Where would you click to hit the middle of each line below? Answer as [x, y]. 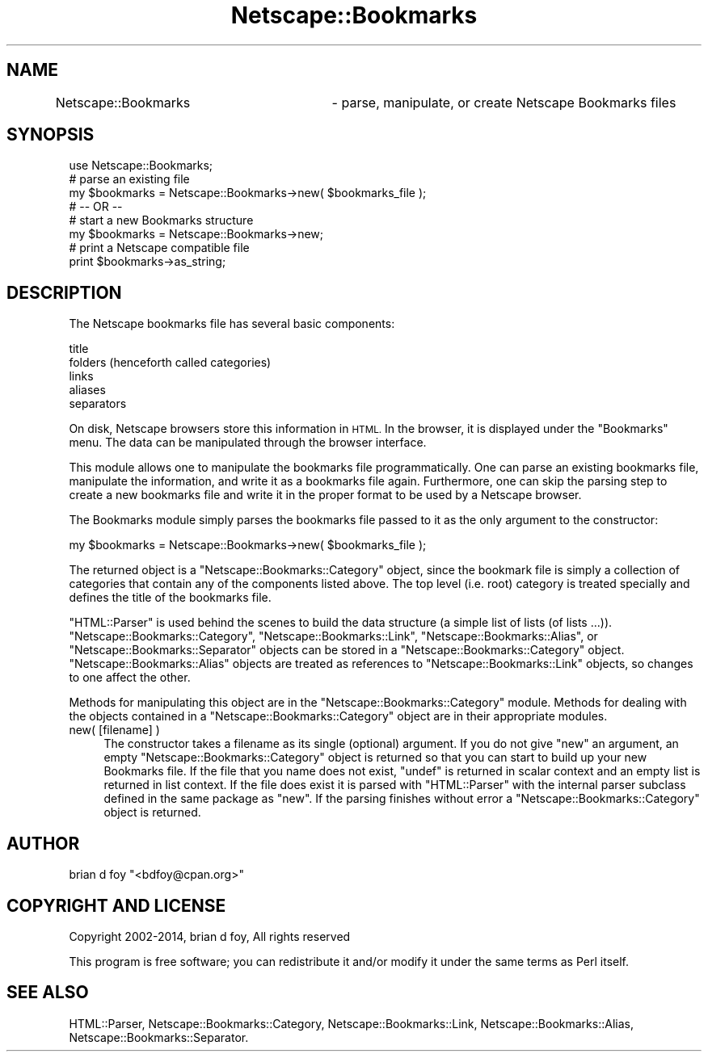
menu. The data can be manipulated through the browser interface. [248, 443]
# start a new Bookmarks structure [161, 220]
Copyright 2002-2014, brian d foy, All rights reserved [210, 936]
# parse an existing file [129, 179]
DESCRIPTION [64, 292]
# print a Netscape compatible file [159, 248]
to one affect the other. [130, 678]
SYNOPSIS [51, 135]
